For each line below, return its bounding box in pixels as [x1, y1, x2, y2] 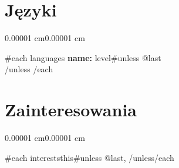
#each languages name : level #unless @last [5, 51, 161, 63]
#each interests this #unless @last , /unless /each [5, 151, 174, 163]
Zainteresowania [5, 98, 137, 122]
